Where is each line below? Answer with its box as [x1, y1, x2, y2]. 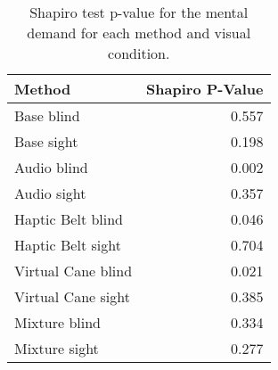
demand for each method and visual [27, 22, 251, 43]
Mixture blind [14, 312, 101, 333]
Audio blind [14, 157, 88, 177]
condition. [108, 43, 170, 63]
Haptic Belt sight [14, 234, 121, 255]
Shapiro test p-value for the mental [29, 2, 249, 22]
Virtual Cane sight [14, 286, 130, 307]
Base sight [14, 131, 78, 152]
